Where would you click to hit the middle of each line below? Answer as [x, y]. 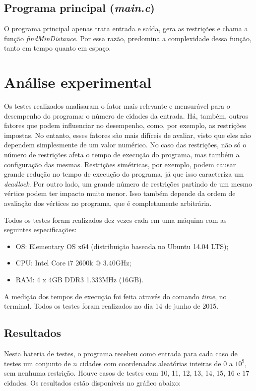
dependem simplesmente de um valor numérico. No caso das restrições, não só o [125, 145]
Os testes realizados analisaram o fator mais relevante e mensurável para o [117, 106]
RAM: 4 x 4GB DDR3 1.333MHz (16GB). [80, 280]
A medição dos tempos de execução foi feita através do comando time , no [115, 296]
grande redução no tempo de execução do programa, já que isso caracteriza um [124, 174]
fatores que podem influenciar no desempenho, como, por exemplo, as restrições [125, 125]
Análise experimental [78, 82]
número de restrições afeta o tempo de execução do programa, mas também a [122, 155]
